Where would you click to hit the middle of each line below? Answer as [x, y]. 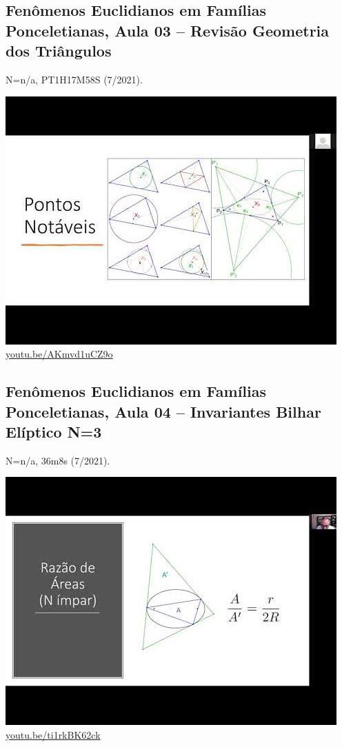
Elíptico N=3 [54, 431]
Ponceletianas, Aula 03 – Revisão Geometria [168, 30]
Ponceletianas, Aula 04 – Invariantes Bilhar [163, 411]
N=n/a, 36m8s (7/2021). [58, 460]
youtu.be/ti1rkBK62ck [53, 734]
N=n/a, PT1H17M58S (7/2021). [74, 79]
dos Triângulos [59, 51]
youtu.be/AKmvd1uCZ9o [59, 354]
